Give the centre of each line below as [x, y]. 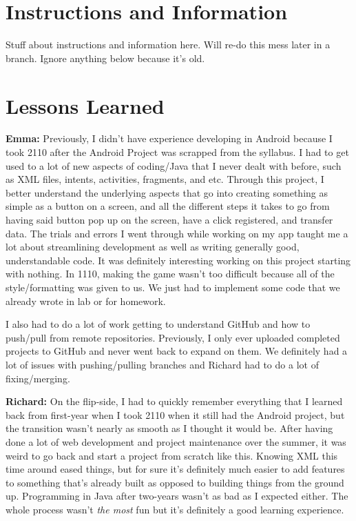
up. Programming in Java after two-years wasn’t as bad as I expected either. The [177, 496]
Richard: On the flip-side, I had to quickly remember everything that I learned [174, 401]
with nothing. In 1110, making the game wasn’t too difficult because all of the [170, 274]
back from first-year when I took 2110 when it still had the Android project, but [175, 414]
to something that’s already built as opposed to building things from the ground [175, 482]
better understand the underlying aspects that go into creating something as [167, 192]
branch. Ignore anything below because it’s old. [105, 58]
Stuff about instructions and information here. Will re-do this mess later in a [168, 45]
